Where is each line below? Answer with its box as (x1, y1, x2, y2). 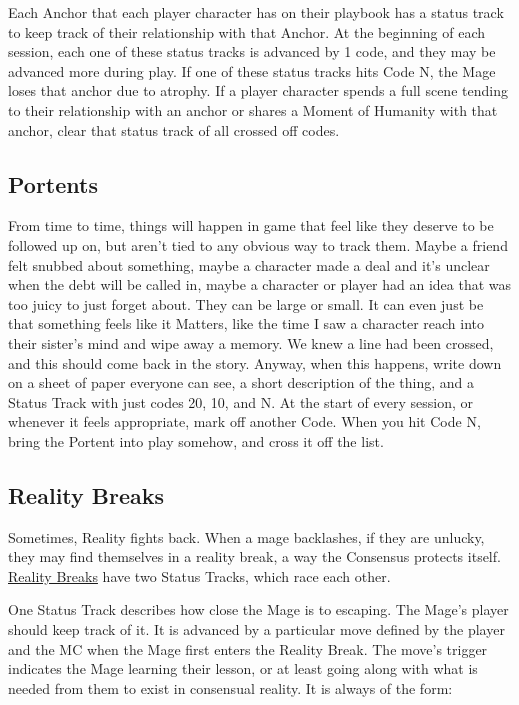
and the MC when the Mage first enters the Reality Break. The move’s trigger (8, 638, 488, 659)
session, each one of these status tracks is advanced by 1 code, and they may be (8, 41, 496, 62)
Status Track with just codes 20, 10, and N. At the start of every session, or (8, 391, 473, 412)
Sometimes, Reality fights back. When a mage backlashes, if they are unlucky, (8, 526, 485, 547)
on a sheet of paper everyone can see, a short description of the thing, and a (8, 372, 474, 393)
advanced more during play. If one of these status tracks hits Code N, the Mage (8, 60, 496, 81)
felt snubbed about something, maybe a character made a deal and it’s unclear (8, 254, 490, 275)
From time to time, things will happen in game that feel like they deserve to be (8, 215, 494, 236)
